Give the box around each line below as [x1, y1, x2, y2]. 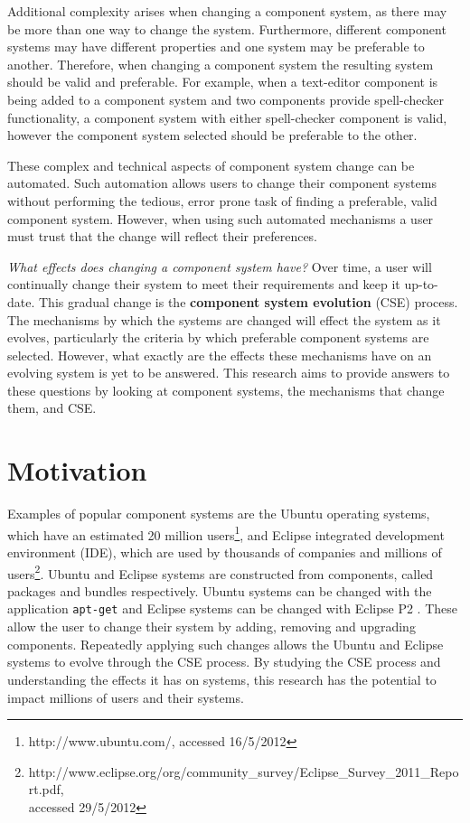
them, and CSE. [7, 398, 97, 417]
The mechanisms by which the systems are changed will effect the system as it [7, 310, 441, 329]
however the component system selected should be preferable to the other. [7, 126, 418, 145]
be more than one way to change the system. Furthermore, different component [7, 19, 446, 38]
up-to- [404, 275, 438, 294]
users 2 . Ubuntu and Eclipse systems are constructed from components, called [7, 561, 434, 583]
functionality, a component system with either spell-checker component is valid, [7, 108, 447, 126]
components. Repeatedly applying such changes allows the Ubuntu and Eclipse [7, 634, 444, 653]
